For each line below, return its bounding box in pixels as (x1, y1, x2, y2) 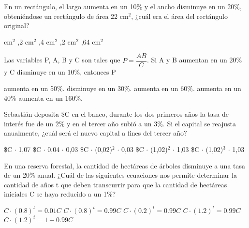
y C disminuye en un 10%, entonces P (4, 67, 116, 77)
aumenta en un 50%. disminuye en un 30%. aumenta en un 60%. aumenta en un (4, 83, 241, 93)
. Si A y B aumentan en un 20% (146, 55, 242, 65)
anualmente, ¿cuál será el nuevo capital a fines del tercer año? (4, 128, 187, 138)
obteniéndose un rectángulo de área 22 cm (4, 11, 129, 21)
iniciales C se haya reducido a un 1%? (4, 189, 116, 199)
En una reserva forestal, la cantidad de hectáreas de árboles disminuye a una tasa (4, 160, 245, 170)
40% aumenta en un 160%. (4, 92, 83, 103)
